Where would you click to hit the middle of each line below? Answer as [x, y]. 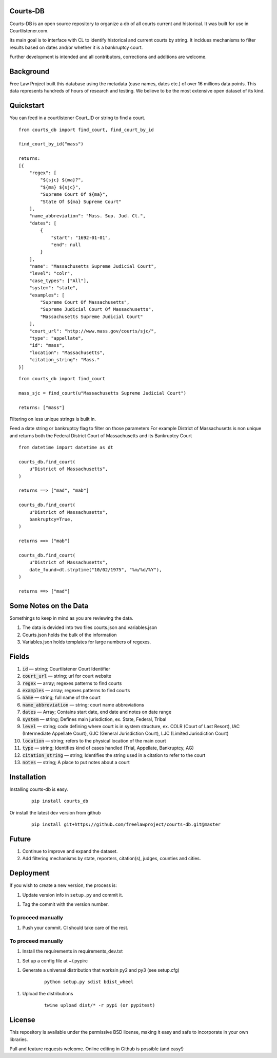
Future [20, 839]
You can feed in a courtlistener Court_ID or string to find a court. [77, 118]
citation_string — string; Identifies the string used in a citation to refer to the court [114, 755]
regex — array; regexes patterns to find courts [72, 683]
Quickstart [27, 106]
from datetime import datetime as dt [66, 448]
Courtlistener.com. [29, 30]
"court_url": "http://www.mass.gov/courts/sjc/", [93, 331]
